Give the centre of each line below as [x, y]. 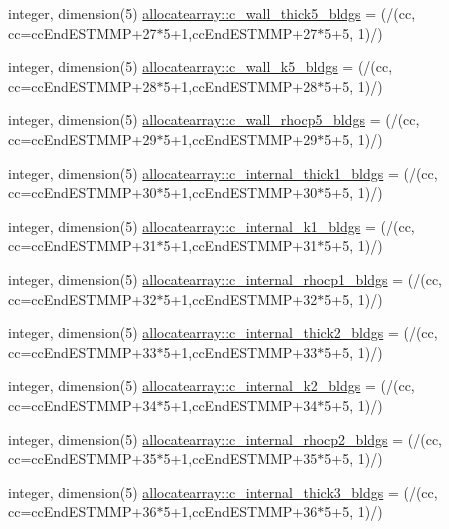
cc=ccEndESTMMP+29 [82, 138]
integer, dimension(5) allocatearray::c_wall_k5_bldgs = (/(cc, [200, 66]
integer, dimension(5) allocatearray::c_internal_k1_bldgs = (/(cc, [211, 225]
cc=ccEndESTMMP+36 [82, 511]
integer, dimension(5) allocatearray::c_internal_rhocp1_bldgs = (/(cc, [225, 278]
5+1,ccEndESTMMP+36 [240, 511]
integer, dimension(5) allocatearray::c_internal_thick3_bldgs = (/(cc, [223, 491]
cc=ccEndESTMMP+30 [82, 192]
